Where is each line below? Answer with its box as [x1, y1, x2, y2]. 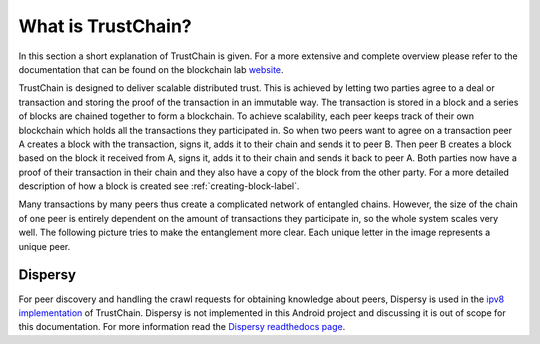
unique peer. [18, 240, 71, 252]
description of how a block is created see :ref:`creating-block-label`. [18, 180, 300, 192]
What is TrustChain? [18, 15, 192, 37]
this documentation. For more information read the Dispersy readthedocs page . [18, 321, 346, 333]
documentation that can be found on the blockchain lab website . [18, 63, 284, 75]
